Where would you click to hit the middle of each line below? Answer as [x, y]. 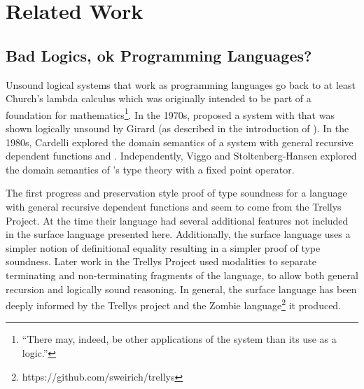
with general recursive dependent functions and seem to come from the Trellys [174, 206]
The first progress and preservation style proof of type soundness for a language [176, 193]
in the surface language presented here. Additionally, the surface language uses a [178, 234]
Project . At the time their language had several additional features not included [177, 220]
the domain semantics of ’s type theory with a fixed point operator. [150, 169]
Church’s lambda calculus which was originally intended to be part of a [159, 98]
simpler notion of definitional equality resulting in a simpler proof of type [163, 247]
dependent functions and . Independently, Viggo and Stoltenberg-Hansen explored [181, 156]
